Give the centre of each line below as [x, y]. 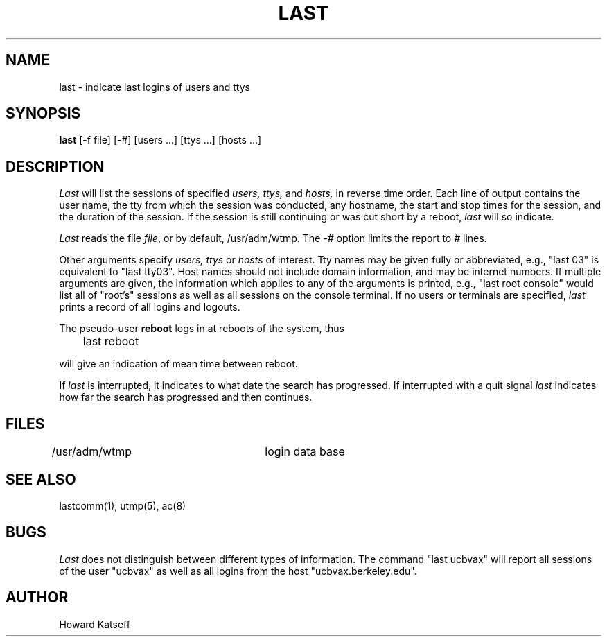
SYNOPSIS [43, 114]
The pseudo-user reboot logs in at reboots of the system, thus [202, 329]
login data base [305, 452]
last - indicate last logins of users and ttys [155, 87]
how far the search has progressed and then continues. [186, 397]
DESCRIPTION [55, 166]
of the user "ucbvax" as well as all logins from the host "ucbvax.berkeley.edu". [238, 571]
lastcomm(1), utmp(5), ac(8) [123, 505]
